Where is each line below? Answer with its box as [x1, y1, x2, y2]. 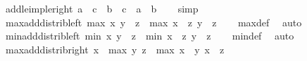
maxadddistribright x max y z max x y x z [5, 42, 225, 56]
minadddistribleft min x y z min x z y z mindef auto [5, 28, 294, 43]
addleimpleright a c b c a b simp [5, 1, 199, 15]
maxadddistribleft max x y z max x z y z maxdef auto [5, 15, 302, 29]
